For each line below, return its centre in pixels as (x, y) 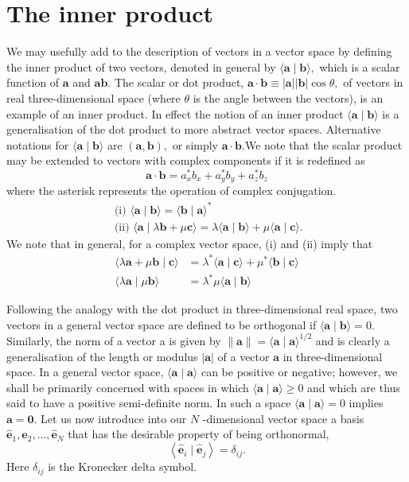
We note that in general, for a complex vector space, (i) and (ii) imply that (190, 243)
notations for (38, 144)
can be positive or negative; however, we (299, 372)
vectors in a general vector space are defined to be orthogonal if (162, 324)
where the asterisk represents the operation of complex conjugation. (171, 190)
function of (33, 82)
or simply (195, 144)
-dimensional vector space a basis (283, 418)
